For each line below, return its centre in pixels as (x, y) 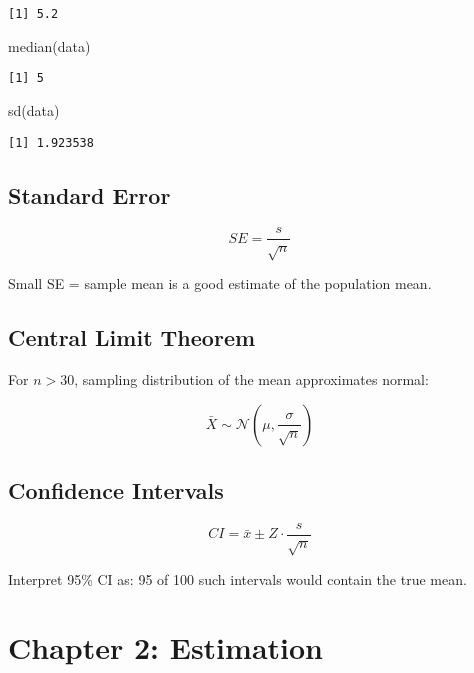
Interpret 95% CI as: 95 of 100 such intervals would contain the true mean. (237, 578)
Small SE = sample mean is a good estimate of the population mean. (220, 283)
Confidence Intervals (116, 489)
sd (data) (34, 109)
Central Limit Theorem (132, 337)
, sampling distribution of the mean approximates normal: (251, 378)
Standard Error (89, 194)
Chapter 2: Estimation (165, 647)
